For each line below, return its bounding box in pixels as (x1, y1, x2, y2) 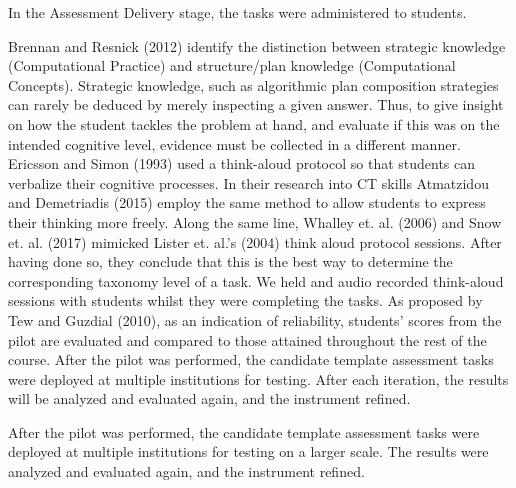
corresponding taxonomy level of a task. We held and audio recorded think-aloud (8, 270, 504, 291)
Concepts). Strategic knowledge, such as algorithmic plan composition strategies (8, 74, 499, 95)
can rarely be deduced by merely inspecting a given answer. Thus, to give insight (8, 94, 504, 115)
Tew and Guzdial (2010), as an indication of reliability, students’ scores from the (8, 309, 502, 330)
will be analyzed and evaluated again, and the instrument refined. (8, 388, 411, 409)
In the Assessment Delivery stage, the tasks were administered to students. (8, 2, 467, 22)
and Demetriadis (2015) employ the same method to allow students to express (8, 192, 486, 213)
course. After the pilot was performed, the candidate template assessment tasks (8, 349, 494, 370)
